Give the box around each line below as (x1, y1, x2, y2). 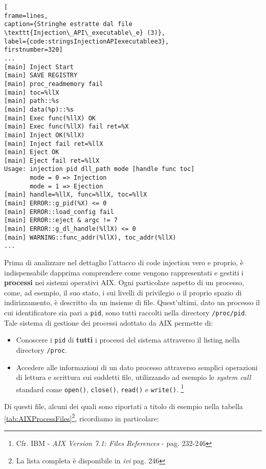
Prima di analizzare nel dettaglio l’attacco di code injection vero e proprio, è (4, 257, 243, 268)
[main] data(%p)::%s (4, 105, 74, 113)
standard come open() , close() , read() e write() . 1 (16, 382, 184, 394)
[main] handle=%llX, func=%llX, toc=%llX (4, 191, 147, 199)
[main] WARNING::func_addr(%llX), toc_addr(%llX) (4, 233, 176, 241)
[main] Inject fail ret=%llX (4, 140, 103, 147)
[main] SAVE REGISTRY (4, 72, 78, 79)
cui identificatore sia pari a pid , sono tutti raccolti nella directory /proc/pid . (4, 307, 247, 317)
